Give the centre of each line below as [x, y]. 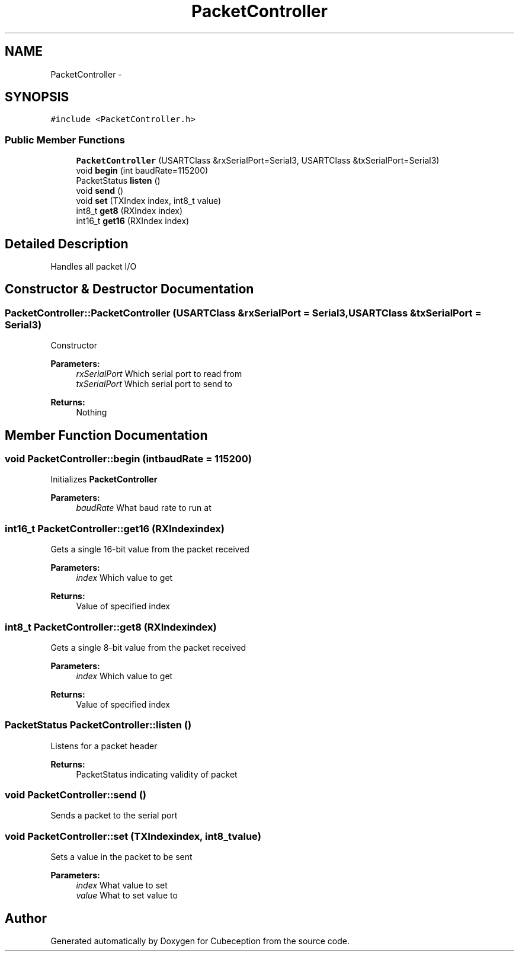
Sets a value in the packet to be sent [121, 857]
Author [26, 918]
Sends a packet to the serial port [114, 816]
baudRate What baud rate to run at [144, 508]
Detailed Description [67, 244]
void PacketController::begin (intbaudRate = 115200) [128, 459]
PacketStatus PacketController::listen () [98, 725]
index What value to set [122, 885]
